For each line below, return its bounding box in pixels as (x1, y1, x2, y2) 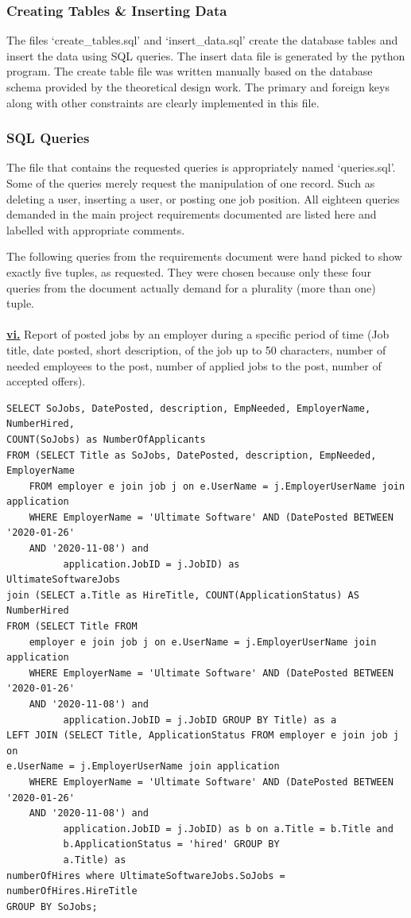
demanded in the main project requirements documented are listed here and (6, 206, 377, 223)
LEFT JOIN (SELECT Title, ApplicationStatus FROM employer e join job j (6, 730, 399, 742)
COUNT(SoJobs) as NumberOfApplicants (6, 433, 206, 445)
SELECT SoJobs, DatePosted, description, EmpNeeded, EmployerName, (6, 402, 371, 414)
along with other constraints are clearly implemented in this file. (6, 94, 320, 110)
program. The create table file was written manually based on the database (6, 63, 373, 79)
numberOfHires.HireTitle (6, 885, 138, 897)
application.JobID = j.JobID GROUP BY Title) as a (63, 714, 337, 726)
